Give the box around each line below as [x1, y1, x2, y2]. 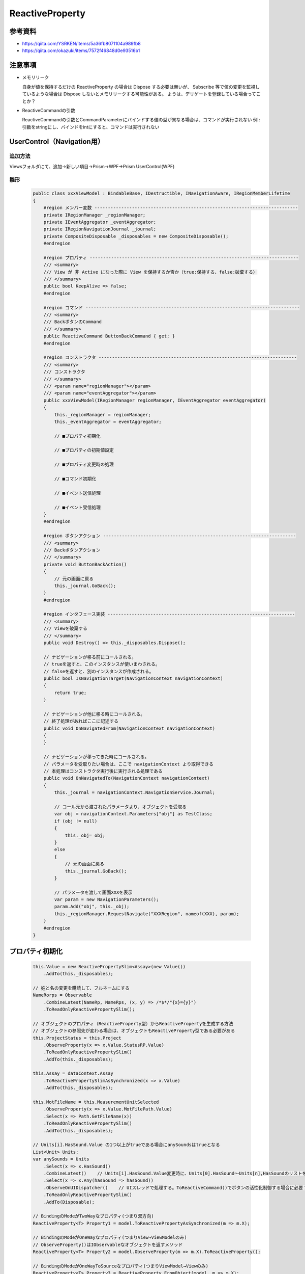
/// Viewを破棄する [43, 626, 87, 631]
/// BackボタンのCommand [43, 319, 102, 325]
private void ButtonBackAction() [43, 561, 127, 567]
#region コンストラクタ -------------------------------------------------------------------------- [43, 355, 297, 360]
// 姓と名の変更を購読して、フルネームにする [33, 985, 130, 991]
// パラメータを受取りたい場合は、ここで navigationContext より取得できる [43, 761, 213, 767]
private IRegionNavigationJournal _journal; [43, 226, 157, 232]
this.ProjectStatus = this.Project [33, 1035, 121, 1041]
